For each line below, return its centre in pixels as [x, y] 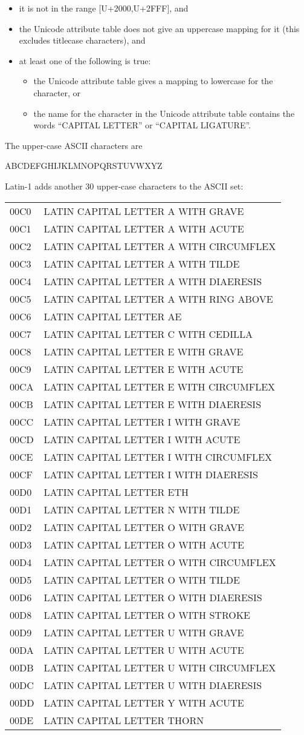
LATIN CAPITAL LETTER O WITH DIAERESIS [153, 597]
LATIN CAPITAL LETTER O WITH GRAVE [144, 527]
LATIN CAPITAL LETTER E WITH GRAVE [144, 351]
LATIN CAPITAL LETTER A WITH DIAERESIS [153, 281]
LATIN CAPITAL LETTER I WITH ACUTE [142, 439]
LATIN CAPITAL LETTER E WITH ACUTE [144, 369]
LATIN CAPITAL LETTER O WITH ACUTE [144, 544]
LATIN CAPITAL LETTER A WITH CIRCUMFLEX [160, 246]
